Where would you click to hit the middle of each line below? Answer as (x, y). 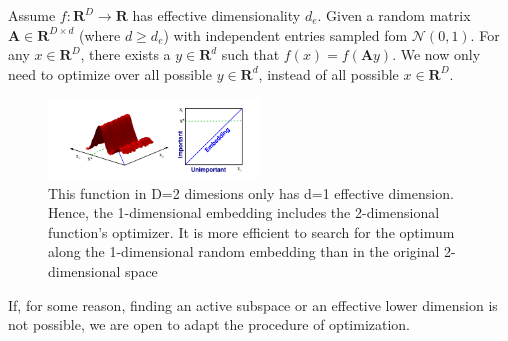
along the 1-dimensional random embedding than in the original (244, 251)
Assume (32, 15)
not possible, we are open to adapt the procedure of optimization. (209, 324)
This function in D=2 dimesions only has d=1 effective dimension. (251, 192)
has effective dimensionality (216, 15)
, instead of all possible (328, 73)
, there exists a (125, 54)
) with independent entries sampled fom (285, 34)
